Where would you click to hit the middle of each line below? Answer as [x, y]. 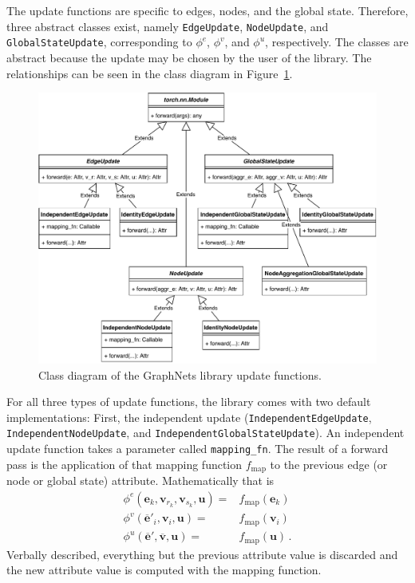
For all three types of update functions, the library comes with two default [189, 402]
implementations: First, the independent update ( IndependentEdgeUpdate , [189, 417]
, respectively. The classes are [337, 42]
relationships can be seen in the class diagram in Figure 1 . [150, 73]
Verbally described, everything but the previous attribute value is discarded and [202, 554]
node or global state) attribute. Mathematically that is [140, 481]
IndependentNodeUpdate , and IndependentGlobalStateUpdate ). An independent [206, 433]
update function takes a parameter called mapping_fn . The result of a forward [198, 449]
